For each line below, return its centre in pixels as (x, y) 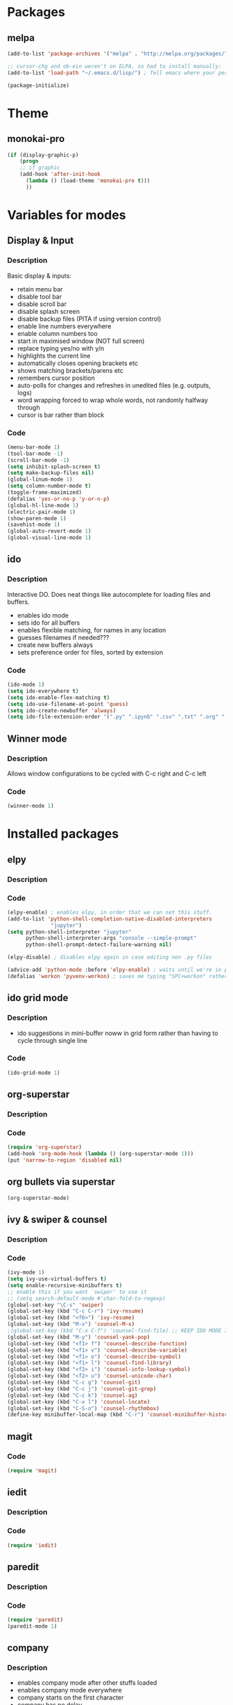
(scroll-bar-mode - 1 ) (38, 460)
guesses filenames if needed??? (63, 637)
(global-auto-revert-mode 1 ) (49, 531)
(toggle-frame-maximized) (44, 493)
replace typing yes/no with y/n (61, 348)
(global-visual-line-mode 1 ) (49, 538)
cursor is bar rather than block (61, 415)
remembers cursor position (56, 378)
